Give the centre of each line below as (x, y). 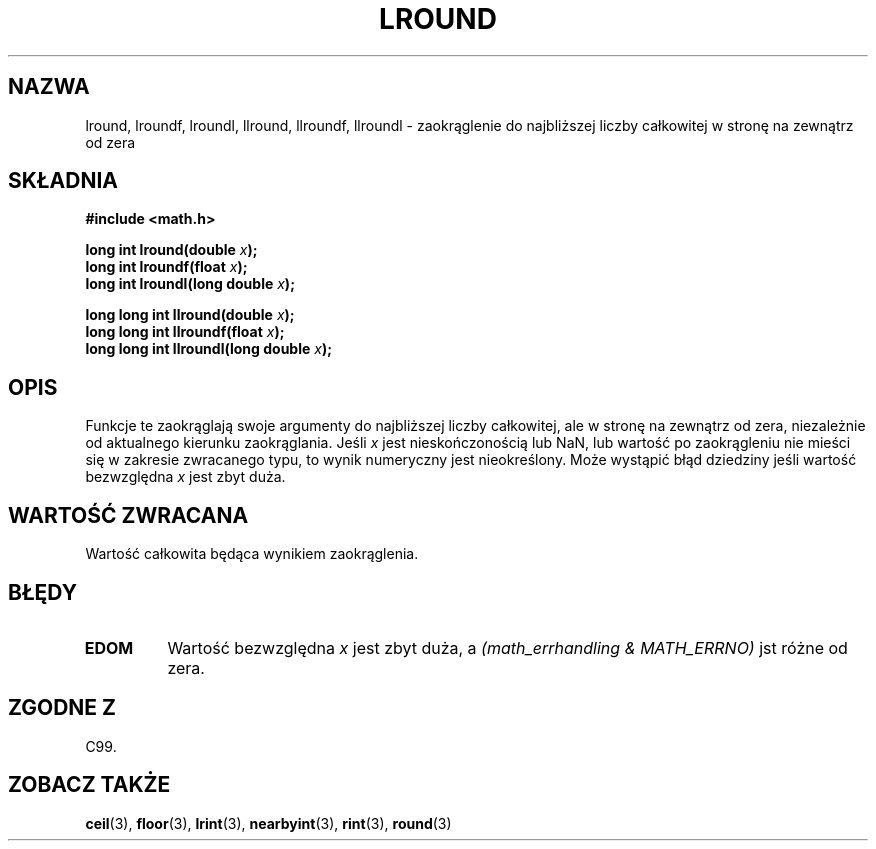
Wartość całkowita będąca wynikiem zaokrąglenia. (252, 554)
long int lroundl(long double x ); (190, 284)
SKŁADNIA (63, 181)
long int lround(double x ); (171, 250)
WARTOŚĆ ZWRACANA (128, 515)
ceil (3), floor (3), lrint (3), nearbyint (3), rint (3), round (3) (268, 823)
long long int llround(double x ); (190, 315)
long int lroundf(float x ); (166, 267)
